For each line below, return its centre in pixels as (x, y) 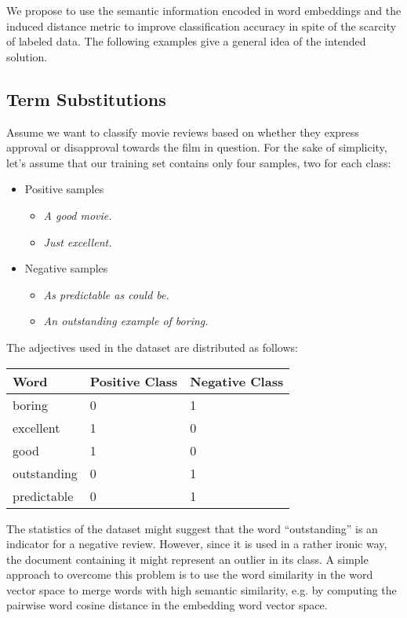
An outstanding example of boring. (126, 321)
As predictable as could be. (106, 294)
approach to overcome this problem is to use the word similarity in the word (190, 574)
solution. (27, 56)
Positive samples (64, 189)
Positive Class (134, 381)
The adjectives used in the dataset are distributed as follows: (152, 347)
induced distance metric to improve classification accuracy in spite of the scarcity (202, 26)
